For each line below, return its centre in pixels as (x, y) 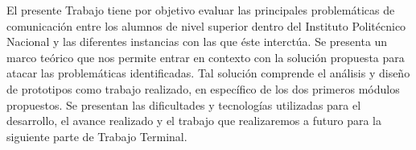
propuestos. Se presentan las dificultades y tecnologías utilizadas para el (184, 104)
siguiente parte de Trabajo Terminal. (97, 136)
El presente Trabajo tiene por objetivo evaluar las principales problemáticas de (201, 10)
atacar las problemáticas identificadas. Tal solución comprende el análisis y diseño (208, 73)
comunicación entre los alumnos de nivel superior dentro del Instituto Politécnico (206, 25)
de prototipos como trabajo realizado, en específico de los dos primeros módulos (203, 88)
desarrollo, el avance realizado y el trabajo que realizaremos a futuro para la (194, 121)
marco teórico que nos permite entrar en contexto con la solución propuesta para (206, 57)
